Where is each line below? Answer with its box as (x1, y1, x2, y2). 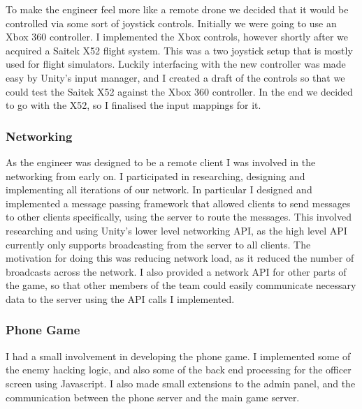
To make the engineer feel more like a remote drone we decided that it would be (6, 2, 349, 16)
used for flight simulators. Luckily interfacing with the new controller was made (6, 57, 346, 71)
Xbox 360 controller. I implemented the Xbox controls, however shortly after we (6, 29, 348, 44)
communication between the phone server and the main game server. (6, 389, 300, 404)
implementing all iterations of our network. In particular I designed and (6, 182, 312, 197)
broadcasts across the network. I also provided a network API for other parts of (6, 264, 347, 278)
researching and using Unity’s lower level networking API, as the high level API (6, 223, 347, 237)
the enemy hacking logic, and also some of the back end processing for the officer (6, 362, 352, 377)
